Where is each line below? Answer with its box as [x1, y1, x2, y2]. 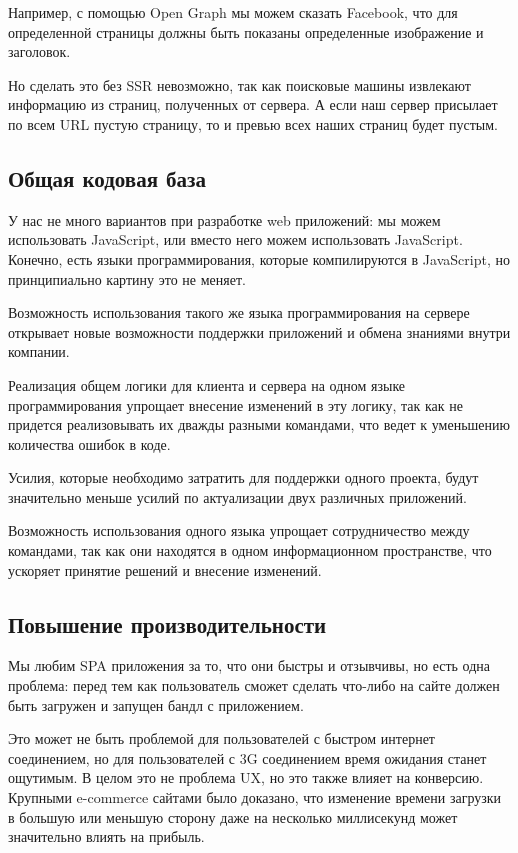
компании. [8, 341, 70, 362]
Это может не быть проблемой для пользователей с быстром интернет [8, 728, 435, 749]
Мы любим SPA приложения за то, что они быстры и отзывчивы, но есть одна [8, 655, 491, 676]
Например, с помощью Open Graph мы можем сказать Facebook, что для [8, 2, 458, 22]
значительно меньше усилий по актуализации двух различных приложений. [8, 486, 467, 507]
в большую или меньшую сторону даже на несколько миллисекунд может [8, 806, 458, 827]
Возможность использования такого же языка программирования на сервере [8, 302, 470, 323]
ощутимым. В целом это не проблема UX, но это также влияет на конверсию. [8, 767, 484, 788]
